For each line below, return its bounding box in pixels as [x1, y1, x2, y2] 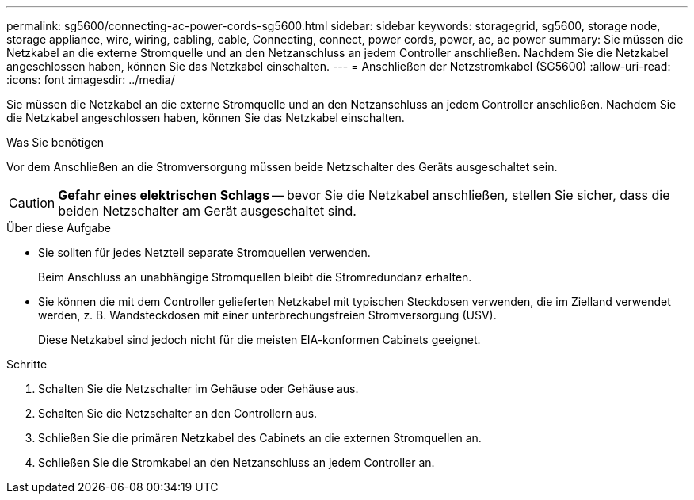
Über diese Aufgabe [6, 221, 111, 235]
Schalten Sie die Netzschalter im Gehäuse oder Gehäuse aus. [38, 382, 359, 395]
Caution [9, 195, 55, 211]
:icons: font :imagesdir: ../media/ [6, 73, 175, 86]
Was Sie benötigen [6, 135, 105, 149]
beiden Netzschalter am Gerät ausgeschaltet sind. [58, 203, 357, 219]
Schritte [6, 357, 48, 371]
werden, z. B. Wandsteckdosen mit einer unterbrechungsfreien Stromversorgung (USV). [38, 308, 497, 322]
